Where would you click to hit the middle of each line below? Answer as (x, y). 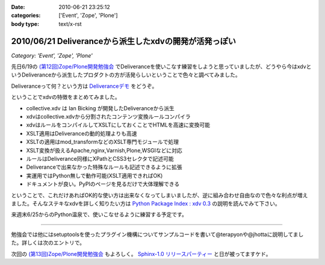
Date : (18, 7)
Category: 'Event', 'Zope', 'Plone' (52, 55)
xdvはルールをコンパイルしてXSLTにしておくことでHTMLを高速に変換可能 (118, 125)
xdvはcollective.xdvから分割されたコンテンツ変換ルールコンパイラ (108, 117)
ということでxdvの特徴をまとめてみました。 (66, 97)
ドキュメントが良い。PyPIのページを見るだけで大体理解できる (103, 184)
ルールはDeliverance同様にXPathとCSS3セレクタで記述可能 (100, 158)
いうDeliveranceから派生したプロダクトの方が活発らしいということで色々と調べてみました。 (126, 75)
